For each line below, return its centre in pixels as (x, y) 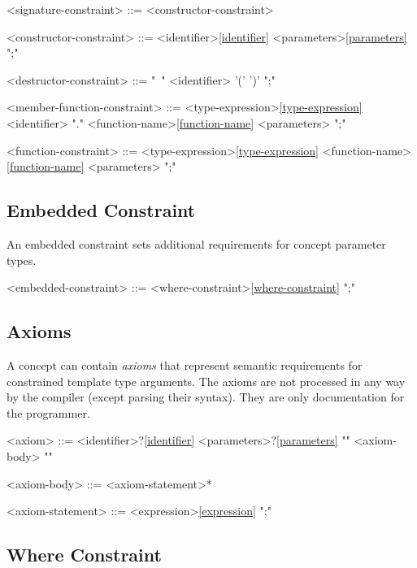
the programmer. (48, 412)
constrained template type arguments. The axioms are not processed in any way (206, 381)
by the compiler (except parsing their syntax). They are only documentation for (206, 397)
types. (22, 260)
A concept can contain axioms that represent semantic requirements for (185, 364)
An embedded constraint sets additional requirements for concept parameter (196, 243)
